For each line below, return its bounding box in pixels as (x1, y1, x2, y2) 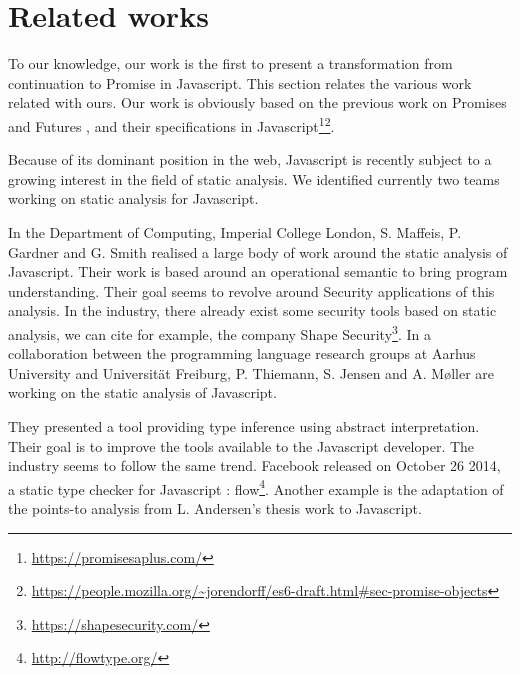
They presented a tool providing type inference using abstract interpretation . (8, 415, 480, 436)
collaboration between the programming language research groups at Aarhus (8, 343, 476, 364)
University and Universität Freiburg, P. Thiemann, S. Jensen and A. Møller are (8, 362, 495, 383)
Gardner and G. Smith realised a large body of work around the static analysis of (8, 241, 508, 262)
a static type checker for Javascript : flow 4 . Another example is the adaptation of (8, 475, 504, 499)
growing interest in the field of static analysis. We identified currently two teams (8, 168, 500, 189)
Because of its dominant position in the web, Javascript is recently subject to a (8, 149, 492, 170)
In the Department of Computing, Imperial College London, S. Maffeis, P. (8, 221, 462, 242)
